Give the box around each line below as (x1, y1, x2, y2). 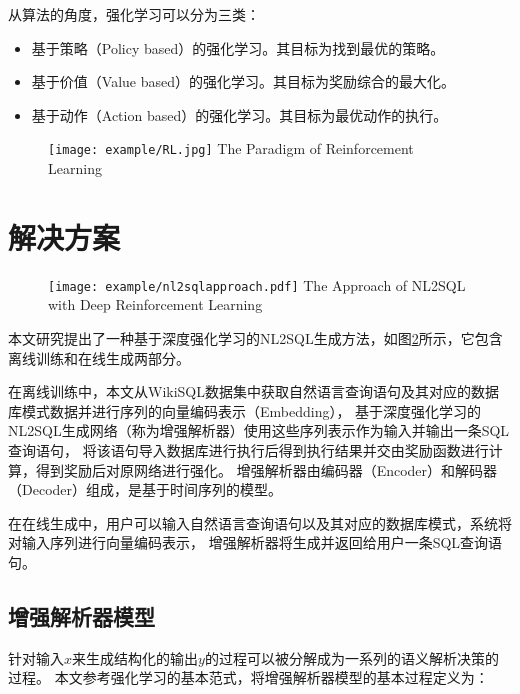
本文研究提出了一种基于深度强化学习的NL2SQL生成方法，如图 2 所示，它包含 (8, 328, 503, 348)
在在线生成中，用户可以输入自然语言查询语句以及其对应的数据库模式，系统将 (8, 512, 512, 533)
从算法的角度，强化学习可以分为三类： (8, 4, 260, 24)
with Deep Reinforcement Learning (48, 294, 263, 315)
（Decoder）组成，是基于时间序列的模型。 (8, 479, 283, 500)
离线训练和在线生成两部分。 (8, 347, 190, 368)
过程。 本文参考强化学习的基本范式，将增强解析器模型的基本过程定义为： (8, 667, 489, 688)
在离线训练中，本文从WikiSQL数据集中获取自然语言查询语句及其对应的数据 (8, 381, 499, 402)
